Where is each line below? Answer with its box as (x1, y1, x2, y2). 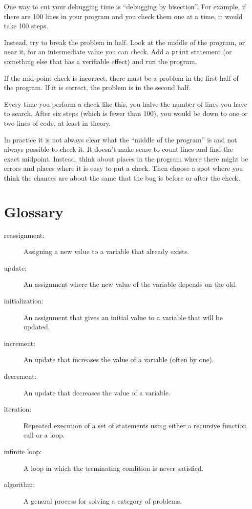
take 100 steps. (4, 21, 48, 31)
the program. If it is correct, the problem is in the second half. (4, 82, 190, 93)
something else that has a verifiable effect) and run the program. (4, 56, 197, 67)
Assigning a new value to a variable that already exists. (23, 246, 189, 256)
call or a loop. (23, 430, 65, 440)
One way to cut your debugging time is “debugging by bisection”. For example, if (4, 1, 246, 11)
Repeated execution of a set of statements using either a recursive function (23, 420, 247, 430)
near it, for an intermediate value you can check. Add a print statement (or (4, 46, 232, 57)
